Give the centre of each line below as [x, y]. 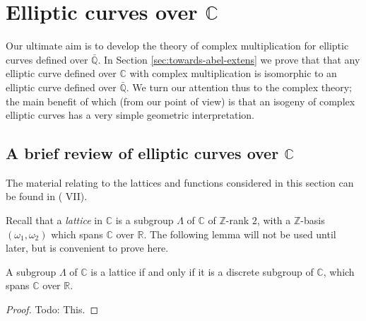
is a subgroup [144, 220]
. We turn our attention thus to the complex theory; [239, 87]
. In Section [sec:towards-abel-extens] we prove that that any [229, 59]
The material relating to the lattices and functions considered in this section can [180, 182]
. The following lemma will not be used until [240, 234]
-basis [313, 220]
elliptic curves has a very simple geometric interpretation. [130, 115]
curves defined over [47, 59]
